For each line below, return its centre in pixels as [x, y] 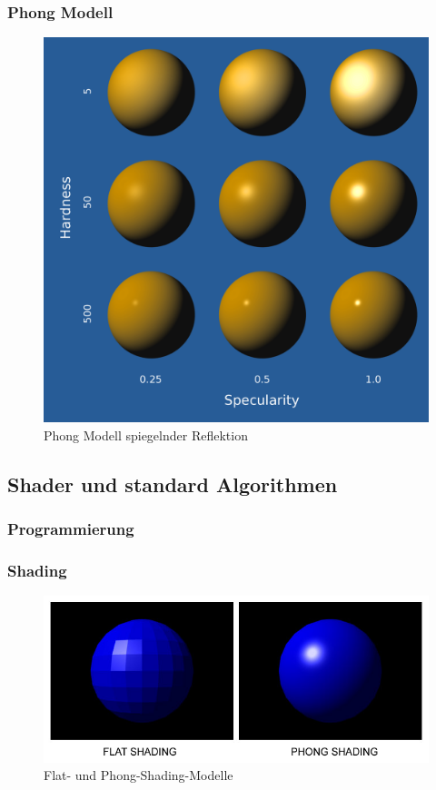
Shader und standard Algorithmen [173, 484]
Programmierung [71, 529]
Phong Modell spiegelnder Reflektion [146, 434]
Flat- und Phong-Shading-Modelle [139, 775]
